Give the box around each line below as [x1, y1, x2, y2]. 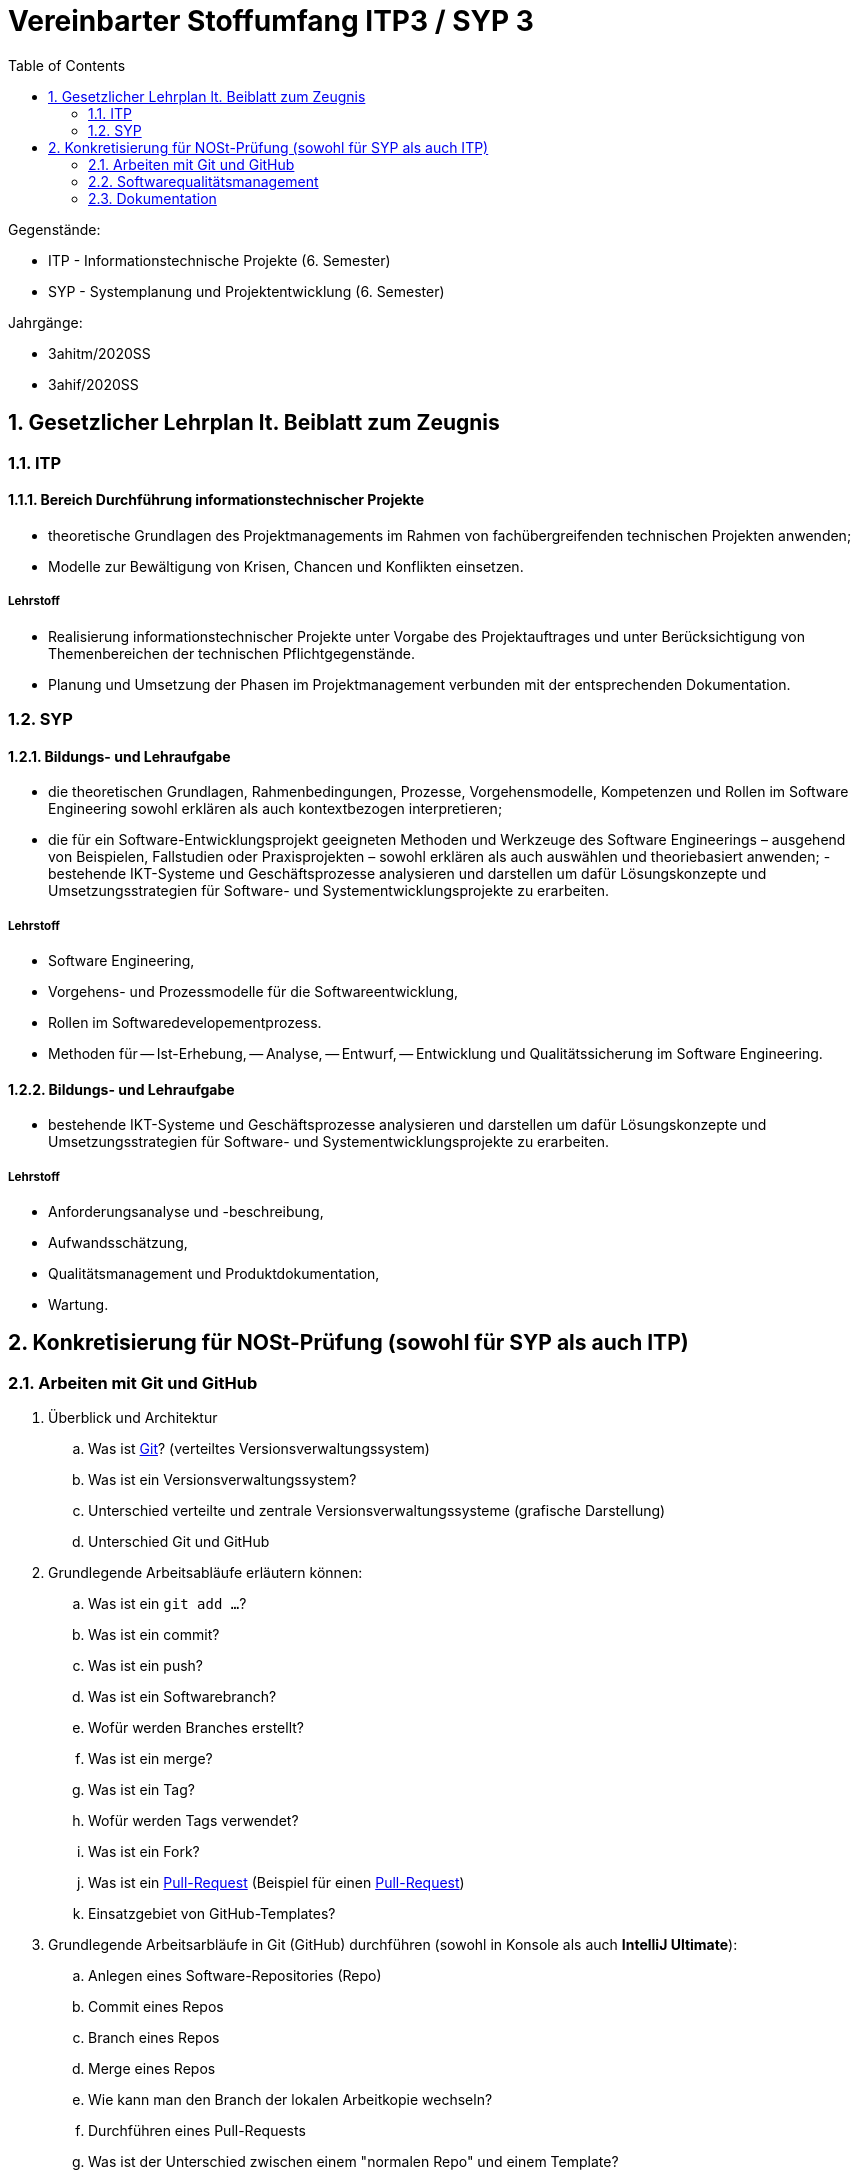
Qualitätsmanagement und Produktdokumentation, [48, 1264, 380, 1282]
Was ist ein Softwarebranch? [88, 1688, 277, 1706]
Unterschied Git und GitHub [88, 1533, 270, 1551]
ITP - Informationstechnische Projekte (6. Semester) [48, 251, 391, 269]
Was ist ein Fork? [88, 1843, 200, 1861]
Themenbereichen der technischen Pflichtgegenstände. [48, 644, 416, 662]
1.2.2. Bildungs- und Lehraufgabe [8, 1080, 235, 1098]
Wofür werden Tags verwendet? [88, 1812, 299, 1830]
